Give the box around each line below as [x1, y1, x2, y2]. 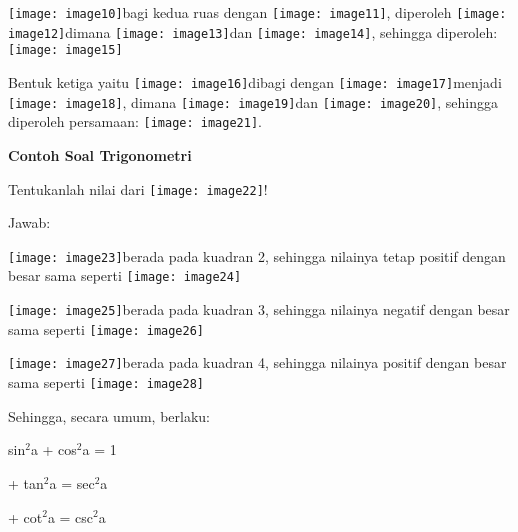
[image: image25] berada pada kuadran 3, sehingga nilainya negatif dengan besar [8, 299, 510, 320]
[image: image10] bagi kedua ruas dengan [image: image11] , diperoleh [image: [8, 2, 507, 22]
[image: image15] [8, 43, 123, 58]
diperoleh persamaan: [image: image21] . [8, 111, 262, 132]
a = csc [47, 506, 94, 527]
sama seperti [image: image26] [8, 318, 204, 339]
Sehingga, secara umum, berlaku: [8, 405, 211, 426]
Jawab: [8, 212, 51, 233]
